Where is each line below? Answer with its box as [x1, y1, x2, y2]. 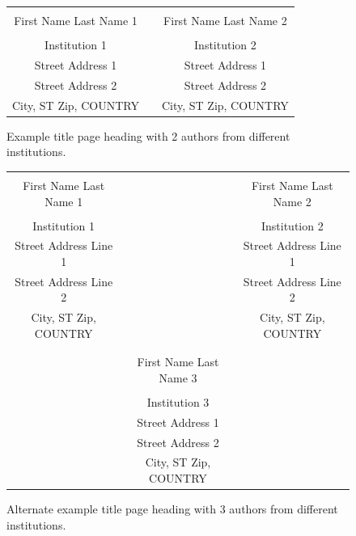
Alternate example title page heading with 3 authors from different [6, 500, 338, 517]
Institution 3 [146, 393, 210, 410]
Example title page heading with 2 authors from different [6, 127, 290, 144]
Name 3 [159, 369, 197, 386]
